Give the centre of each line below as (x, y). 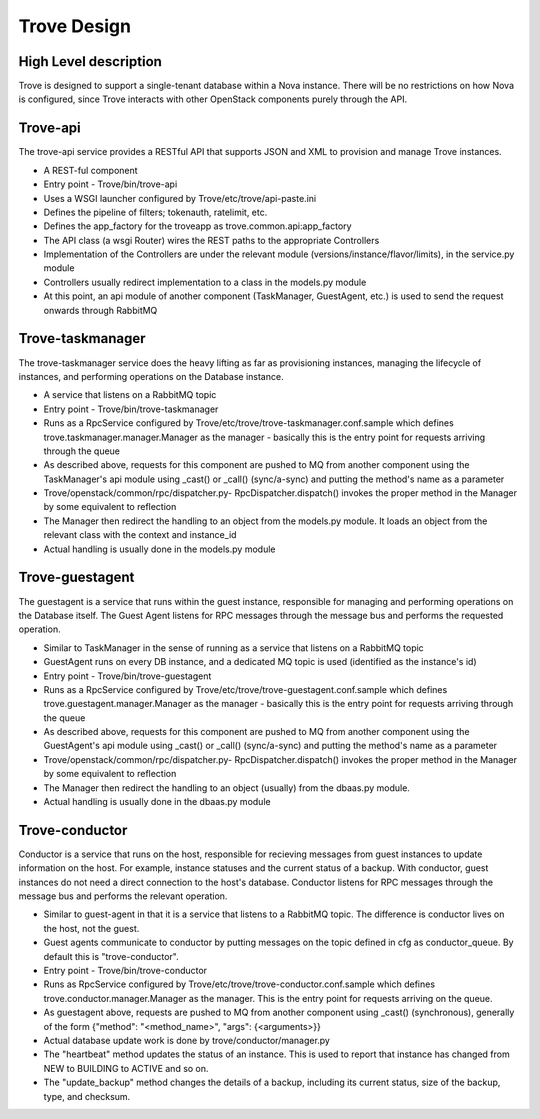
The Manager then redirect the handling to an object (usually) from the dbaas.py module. (226, 787)
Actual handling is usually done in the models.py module (159, 549)
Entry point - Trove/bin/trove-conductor (125, 971)
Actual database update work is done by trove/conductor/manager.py (186, 1040)
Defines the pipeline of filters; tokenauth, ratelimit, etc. (155, 212)
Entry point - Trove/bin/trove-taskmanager (131, 409)
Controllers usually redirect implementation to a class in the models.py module (205, 282)
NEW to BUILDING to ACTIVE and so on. (126, 1068)
